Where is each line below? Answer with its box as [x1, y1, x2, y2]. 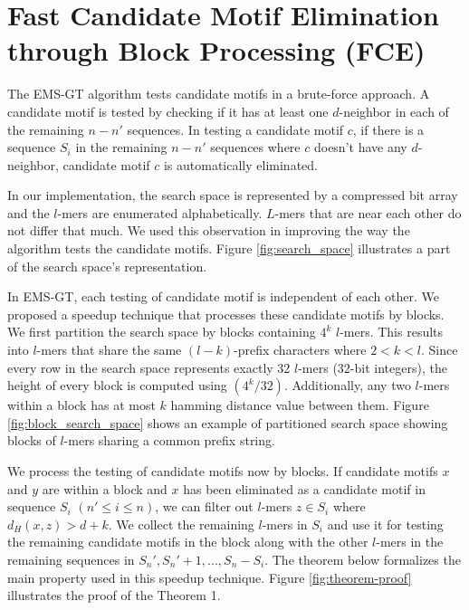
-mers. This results [340, 322, 444, 341]
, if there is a [352, 119, 425, 138]
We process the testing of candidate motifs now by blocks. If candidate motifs [7, 462, 438, 480]
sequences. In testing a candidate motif [127, 119, 344, 138]
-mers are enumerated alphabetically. [57, 203, 263, 222]
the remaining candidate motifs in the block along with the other [7, 532, 368, 551]
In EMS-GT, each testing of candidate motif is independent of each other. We [7, 287, 439, 306]
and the [7, 203, 50, 222]
